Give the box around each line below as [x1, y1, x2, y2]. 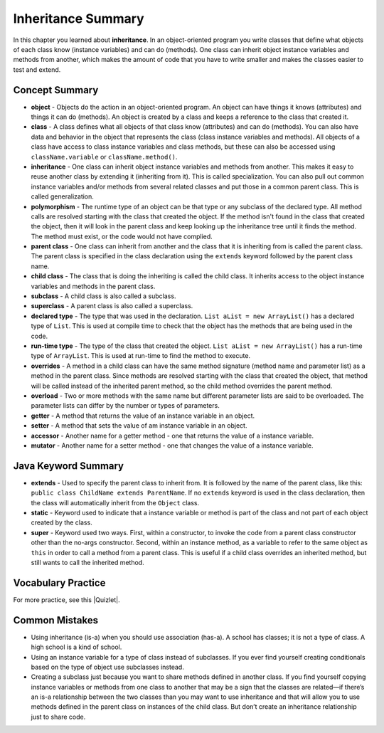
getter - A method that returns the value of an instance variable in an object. [31, 411, 255, 420]
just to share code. [31, 712, 86, 721]
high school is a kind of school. [31, 643, 122, 651]
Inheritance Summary [13, 11, 145, 26]
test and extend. [13, 65, 61, 74]
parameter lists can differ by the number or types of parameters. [31, 401, 220, 410]
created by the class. [31, 518, 92, 527]
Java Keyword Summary [13, 460, 124, 472]
